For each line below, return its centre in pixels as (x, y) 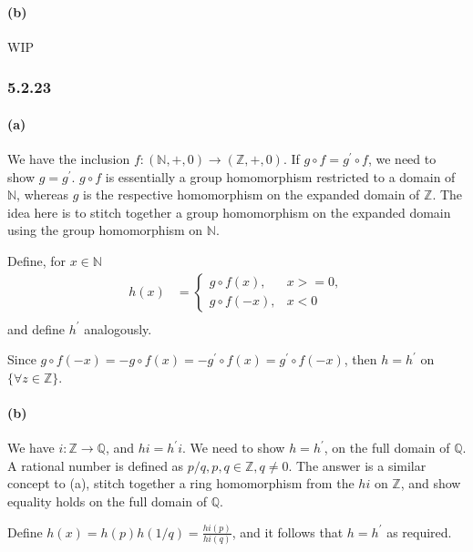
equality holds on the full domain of (108, 501)
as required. (419, 532)
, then (360, 359)
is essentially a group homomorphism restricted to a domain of (280, 176)
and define (36, 328)
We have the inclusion (69, 159)
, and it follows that (288, 532)
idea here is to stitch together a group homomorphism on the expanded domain (229, 212)
